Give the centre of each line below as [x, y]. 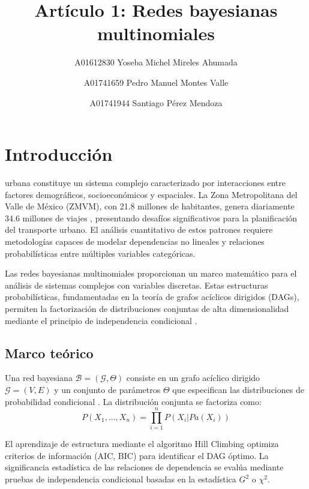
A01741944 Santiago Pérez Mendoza [156, 102]
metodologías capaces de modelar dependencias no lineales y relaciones [135, 241]
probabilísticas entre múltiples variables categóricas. [100, 253]
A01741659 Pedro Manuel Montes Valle [156, 82]
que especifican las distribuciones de [238, 389]
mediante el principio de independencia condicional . [101, 320]
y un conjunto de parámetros [107, 389]
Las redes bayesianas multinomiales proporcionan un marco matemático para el [151, 273]
